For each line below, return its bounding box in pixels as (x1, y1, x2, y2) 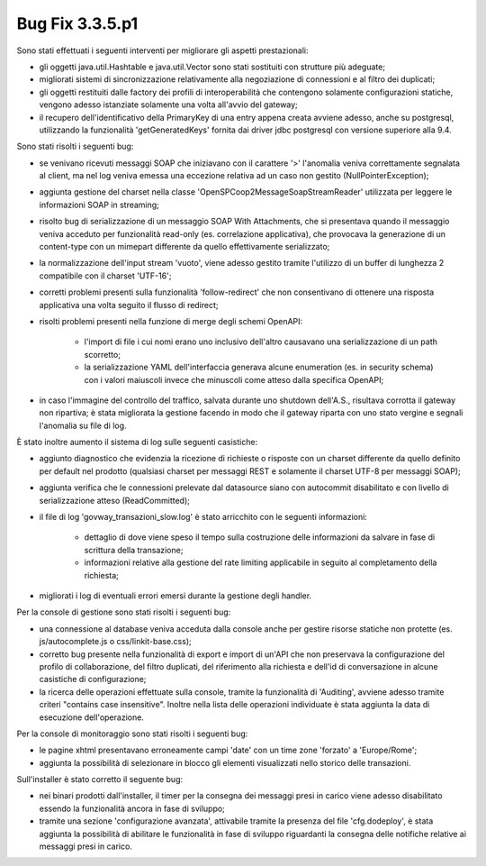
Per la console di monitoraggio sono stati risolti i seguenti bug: (16, 728, 248, 739)
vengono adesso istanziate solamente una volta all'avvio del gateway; (39, 99, 299, 110)
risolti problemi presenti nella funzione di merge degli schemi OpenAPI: (39, 315, 303, 326)
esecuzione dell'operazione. (39, 712, 144, 723)
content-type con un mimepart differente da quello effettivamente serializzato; (39, 242, 330, 252)
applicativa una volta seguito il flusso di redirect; (39, 299, 220, 310)
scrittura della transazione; (84, 544, 184, 555)
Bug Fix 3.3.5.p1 (16, 14, 139, 33)
